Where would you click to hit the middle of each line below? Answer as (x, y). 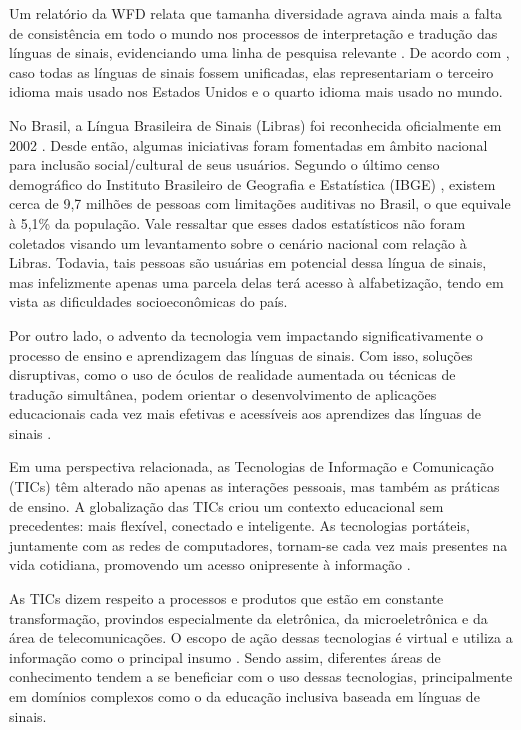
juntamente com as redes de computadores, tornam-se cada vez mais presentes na (258, 544)
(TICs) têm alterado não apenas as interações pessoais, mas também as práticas (254, 486)
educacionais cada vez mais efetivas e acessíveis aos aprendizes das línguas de (245, 413)
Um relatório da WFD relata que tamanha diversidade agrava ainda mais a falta (256, 13)
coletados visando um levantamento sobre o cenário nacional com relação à (238, 242)
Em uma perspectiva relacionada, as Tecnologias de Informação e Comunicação (251, 466)
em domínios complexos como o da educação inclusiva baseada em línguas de (244, 696)
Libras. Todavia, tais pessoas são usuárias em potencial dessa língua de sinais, (248, 262)
